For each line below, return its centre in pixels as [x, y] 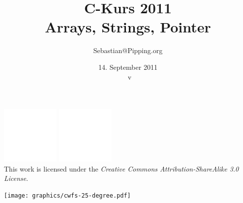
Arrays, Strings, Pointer [128, 27]
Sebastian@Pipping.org [128, 50]
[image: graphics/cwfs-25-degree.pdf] [67, 195]
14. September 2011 [128, 67]
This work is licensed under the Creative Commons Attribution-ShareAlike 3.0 [121, 168]
